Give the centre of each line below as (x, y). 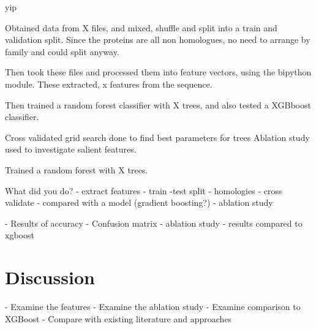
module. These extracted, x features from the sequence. (109, 84)
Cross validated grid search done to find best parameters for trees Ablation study (157, 137)
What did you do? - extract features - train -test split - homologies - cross (144, 190)
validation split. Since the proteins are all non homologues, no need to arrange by (158, 40)
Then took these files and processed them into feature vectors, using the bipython (158, 72)
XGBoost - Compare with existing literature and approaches (118, 318)
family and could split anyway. (62, 51)
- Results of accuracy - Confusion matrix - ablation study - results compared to (154, 223)
